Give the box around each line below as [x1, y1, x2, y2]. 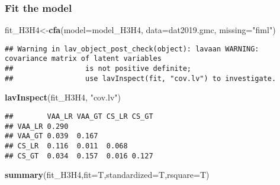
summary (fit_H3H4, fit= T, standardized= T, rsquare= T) [5, 168, 210, 181]
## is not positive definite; [5, 64, 191, 73]
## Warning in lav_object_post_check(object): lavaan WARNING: [5, 44, 259, 53]
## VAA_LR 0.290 [5, 122, 69, 131]
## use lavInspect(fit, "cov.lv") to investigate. [5, 74, 276, 83]
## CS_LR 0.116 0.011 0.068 [5, 142, 128, 150]
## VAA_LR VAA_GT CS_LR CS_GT [5, 112, 153, 121]
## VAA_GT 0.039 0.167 [5, 132, 98, 141]
